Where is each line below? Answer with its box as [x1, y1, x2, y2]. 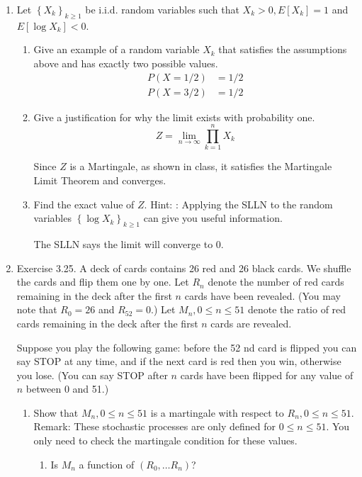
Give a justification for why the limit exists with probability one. [33, 109, 315, 124]
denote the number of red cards [208, 274, 344, 289]
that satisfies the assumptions [218, 42, 347, 57]
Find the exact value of [33, 196, 135, 211]
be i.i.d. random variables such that [85, 2, 239, 16]
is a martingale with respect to [150, 405, 284, 420]
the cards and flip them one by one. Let [16, 274, 189, 289]
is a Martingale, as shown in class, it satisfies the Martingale [69, 159, 332, 174]
